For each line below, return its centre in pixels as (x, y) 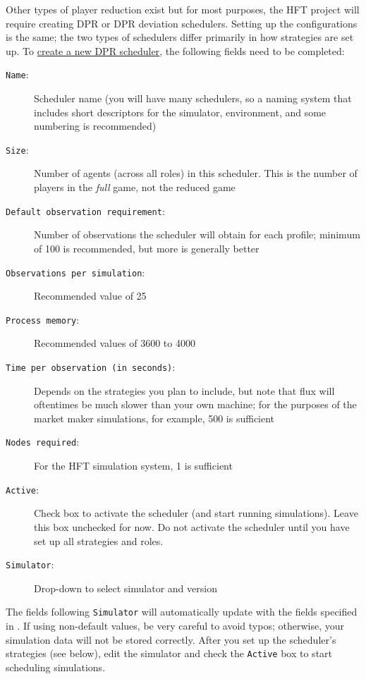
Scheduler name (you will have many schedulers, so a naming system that (193, 98)
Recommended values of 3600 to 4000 (115, 343)
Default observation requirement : (85, 210)
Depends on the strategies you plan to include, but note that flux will (184, 390)
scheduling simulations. (56, 667)
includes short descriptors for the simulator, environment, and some (180, 112)
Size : (17, 149)
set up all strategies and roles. (99, 540)
